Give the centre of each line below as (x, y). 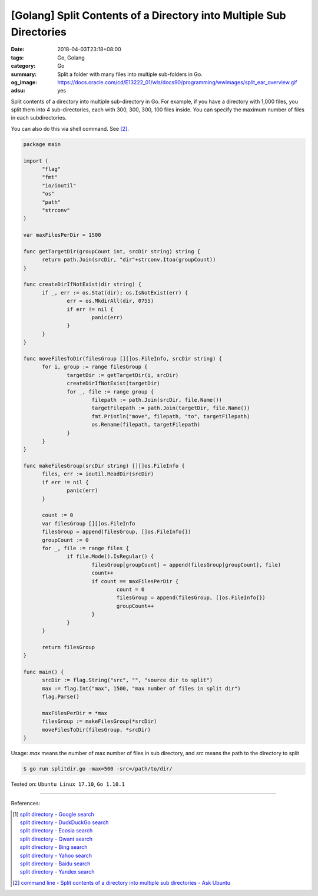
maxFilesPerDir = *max (75, 713)
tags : (17, 57)
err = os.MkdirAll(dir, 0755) (110, 301)
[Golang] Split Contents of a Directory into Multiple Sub (148, 15)
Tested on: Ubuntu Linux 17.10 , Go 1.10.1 (68, 784)
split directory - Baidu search (55, 864)
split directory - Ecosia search (56, 831)
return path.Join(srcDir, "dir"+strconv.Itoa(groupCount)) (129, 260)
